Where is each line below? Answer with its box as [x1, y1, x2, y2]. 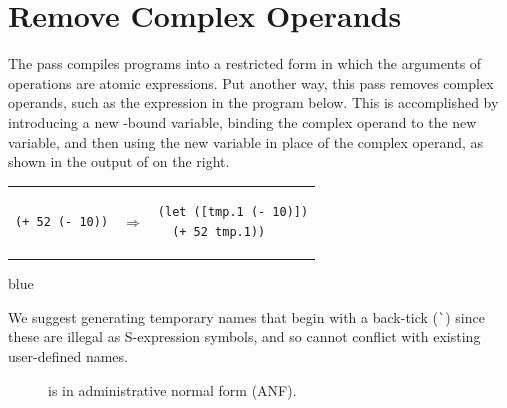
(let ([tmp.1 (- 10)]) [157, 205, 309, 220]
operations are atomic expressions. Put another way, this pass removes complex [8, 72, 494, 93]
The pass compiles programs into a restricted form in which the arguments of [8, 53, 482, 74]
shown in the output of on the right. [8, 151, 230, 172]
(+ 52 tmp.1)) [172, 225, 266, 240]
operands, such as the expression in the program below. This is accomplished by [8, 92, 499, 113]
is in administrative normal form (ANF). [48, 379, 297, 400]
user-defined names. [8, 345, 128, 366]
